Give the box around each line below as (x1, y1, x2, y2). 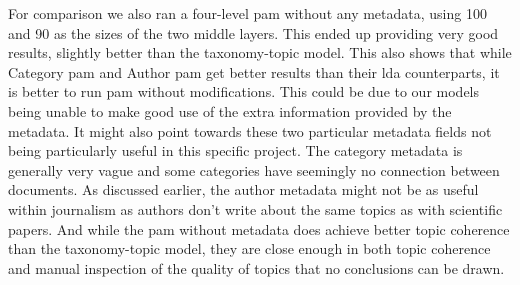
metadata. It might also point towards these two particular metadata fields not (8, 120, 492, 141)
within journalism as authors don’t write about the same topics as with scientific (8, 198, 503, 219)
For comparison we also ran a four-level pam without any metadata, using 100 (8, 3, 487, 23)
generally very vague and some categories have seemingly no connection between (8, 159, 500, 180)
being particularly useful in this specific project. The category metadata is (8, 140, 463, 161)
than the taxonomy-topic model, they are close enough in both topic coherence (8, 238, 491, 259)
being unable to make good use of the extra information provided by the (8, 100, 452, 121)
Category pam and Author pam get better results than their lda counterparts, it (8, 61, 500, 82)
